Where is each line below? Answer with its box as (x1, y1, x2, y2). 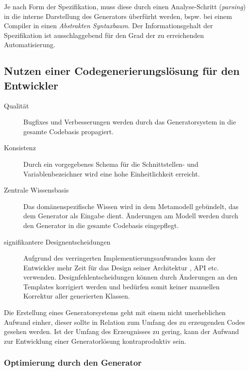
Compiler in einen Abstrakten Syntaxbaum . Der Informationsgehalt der (4, 20, 213, 31)
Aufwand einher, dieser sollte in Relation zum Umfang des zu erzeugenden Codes (4, 317, 245, 327)
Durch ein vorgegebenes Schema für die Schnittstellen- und (23, 159, 199, 169)
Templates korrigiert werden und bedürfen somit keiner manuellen (23, 281, 220, 291)
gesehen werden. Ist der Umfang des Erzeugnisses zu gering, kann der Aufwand (4, 326, 239, 336)
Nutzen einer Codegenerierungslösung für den (4, 63, 240, 78)
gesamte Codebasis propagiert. (23, 126, 114, 136)
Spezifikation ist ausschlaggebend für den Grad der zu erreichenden (4, 30, 204, 40)
